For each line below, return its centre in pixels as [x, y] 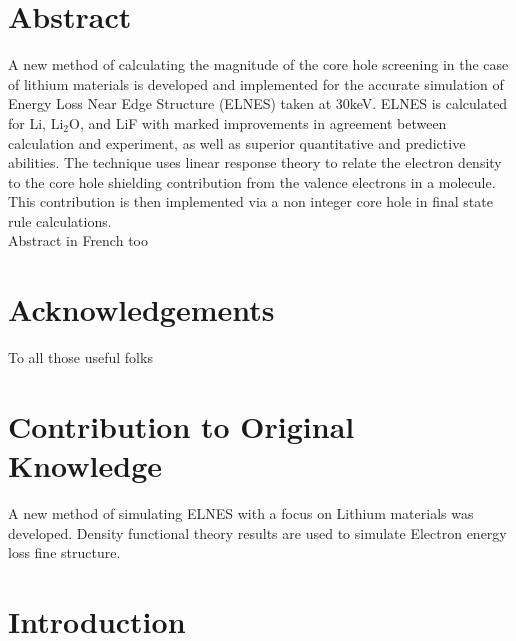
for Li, [27, 122]
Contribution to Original [181, 425]
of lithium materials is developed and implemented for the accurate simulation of [256, 83]
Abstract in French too [78, 240]
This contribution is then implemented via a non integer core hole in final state [250, 201]
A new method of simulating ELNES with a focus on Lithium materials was [241, 513]
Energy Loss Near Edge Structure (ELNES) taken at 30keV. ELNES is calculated [258, 103]
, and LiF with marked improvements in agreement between [263, 122]
